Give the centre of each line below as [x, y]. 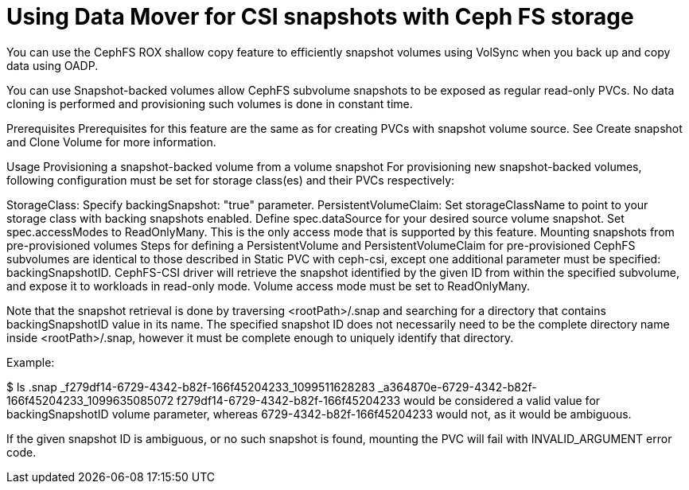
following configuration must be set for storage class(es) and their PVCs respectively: [231, 180]
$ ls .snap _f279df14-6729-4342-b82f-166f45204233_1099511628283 [191, 387]
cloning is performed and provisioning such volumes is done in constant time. [210, 103]
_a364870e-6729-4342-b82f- [457, 387]
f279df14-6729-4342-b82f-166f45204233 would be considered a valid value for [389, 400]
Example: [31, 362]
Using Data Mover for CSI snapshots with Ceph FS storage [320, 17]
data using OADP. [53, 65]
